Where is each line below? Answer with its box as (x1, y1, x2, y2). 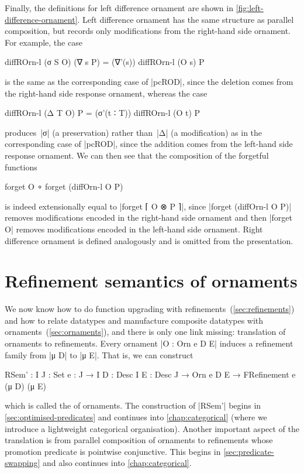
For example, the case (5, 36, 82, 48)
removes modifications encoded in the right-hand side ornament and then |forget (5, 211, 292, 224)
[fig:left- (236, 2, 264, 13)
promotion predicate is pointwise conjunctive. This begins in (5, 445, 221, 457)
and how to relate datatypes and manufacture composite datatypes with (5, 314, 264, 326)
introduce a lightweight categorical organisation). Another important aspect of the (5, 422, 299, 434)
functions (5, 160, 37, 173)
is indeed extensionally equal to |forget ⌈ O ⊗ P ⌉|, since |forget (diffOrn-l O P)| (5, 200, 292, 212)
